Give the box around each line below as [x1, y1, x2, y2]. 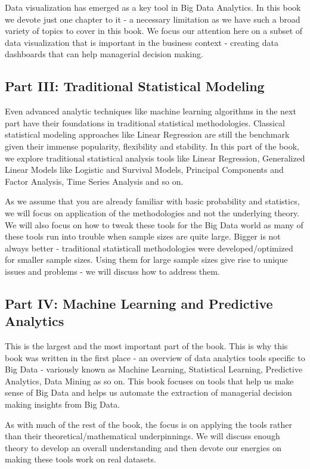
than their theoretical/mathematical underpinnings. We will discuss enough [5, 430, 280, 442]
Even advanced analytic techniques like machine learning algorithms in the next [5, 105, 296, 117]
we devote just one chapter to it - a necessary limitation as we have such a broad [5, 13, 300, 25]
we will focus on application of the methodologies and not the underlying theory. [5, 206, 300, 219]
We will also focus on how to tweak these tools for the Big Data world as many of [5, 218, 303, 231]
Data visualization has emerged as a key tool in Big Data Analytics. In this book [5, 1, 301, 13]
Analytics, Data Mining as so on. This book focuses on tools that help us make [5, 374, 294, 387]
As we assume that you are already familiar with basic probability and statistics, [5, 195, 300, 207]
